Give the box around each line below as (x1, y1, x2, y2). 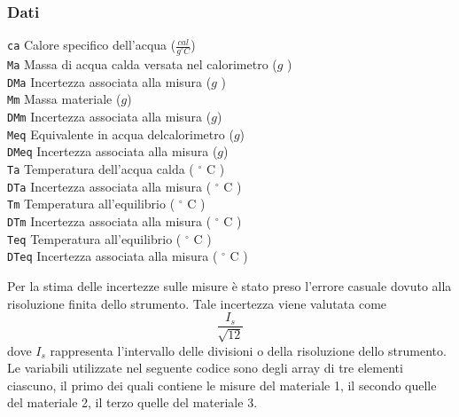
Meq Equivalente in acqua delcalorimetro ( (7, 124, 234, 143)
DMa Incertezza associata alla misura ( (7, 72, 212, 90)
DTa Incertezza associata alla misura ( (7, 177, 212, 195)
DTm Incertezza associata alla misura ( (7, 211, 212, 230)
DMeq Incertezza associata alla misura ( (7, 142, 218, 161)
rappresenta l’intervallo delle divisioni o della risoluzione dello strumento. (50, 341, 447, 359)
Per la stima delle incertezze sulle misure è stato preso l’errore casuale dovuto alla (7, 276, 452, 295)
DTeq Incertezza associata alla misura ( (7, 247, 218, 265)
